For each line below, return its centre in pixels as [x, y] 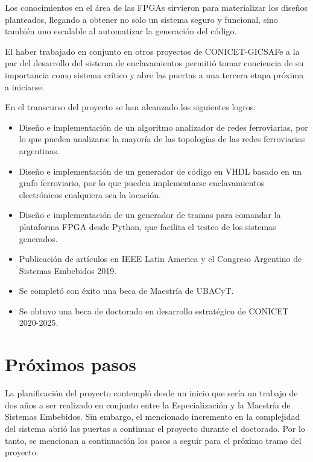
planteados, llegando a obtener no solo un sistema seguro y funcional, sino [141, 19]
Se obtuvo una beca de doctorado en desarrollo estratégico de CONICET [154, 311]
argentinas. [39, 150]
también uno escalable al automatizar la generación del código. [121, 31]
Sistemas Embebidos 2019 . [68, 270]
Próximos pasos [71, 364]
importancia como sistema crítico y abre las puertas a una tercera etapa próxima [154, 74]
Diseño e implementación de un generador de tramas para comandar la [150, 215]
